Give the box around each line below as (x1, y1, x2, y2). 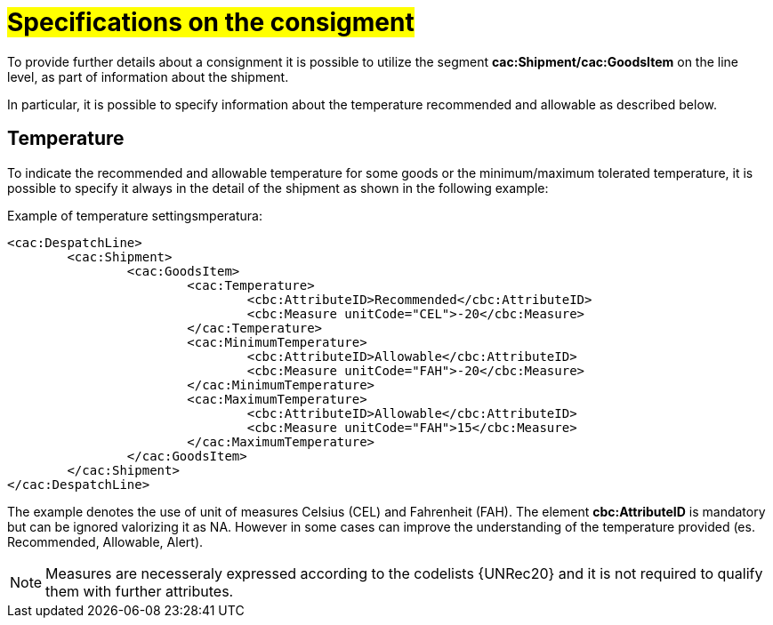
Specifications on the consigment (7, 7, 415, 37)
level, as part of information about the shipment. (7, 68, 289, 84)
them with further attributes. (45, 581, 234, 600)
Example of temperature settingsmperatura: (7, 207, 262, 223)
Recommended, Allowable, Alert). (7, 533, 204, 549)
